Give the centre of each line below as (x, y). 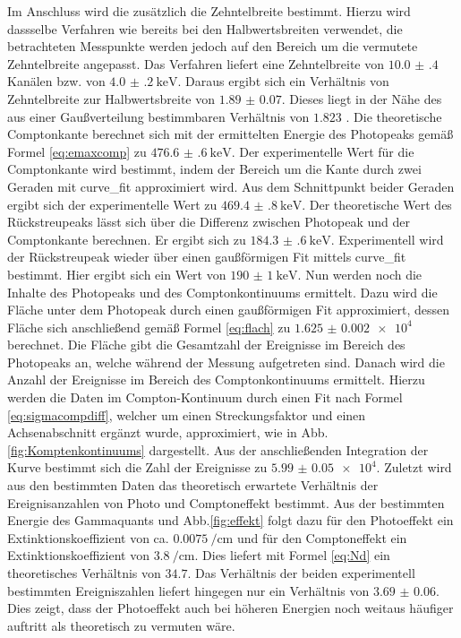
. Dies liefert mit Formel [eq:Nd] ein (292, 555)
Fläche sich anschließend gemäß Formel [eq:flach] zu (149, 327)
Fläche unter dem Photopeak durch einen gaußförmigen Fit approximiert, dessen (229, 310)
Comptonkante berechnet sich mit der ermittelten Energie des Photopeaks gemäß (230, 134)
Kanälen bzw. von (56, 81)
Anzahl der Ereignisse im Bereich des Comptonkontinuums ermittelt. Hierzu (216, 379)
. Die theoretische (394, 116)
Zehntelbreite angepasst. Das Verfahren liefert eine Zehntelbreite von (196, 63)
